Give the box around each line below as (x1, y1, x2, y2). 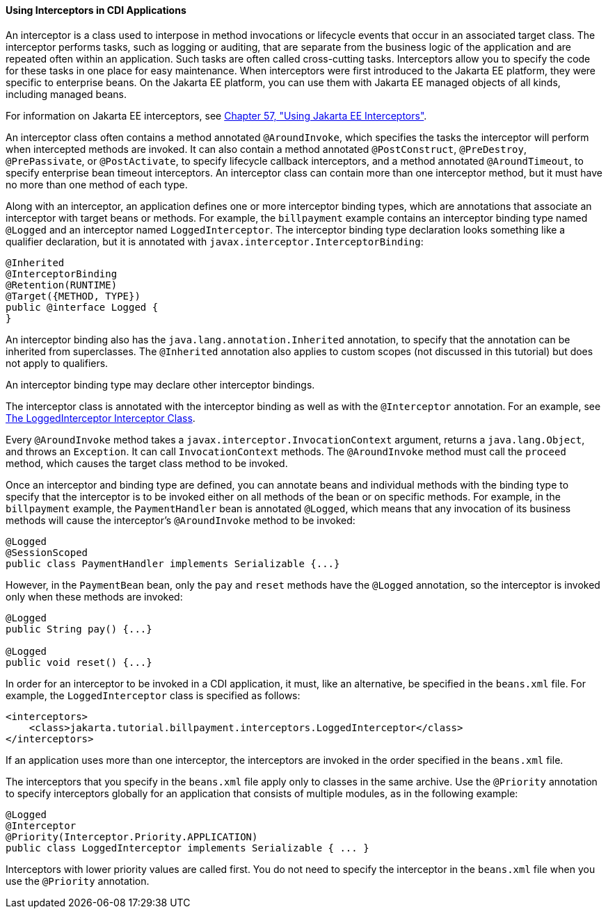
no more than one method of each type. (6, 178, 188, 190)
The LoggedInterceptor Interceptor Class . (6, 411, 195, 424)
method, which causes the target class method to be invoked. (6, 457, 288, 469)
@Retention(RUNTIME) (6, 279, 118, 291)
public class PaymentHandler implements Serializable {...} (6, 557, 340, 569)
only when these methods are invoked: (6, 590, 183, 603)
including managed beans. (6, 88, 127, 100)
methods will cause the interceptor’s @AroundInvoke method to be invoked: (6, 514, 355, 526)
